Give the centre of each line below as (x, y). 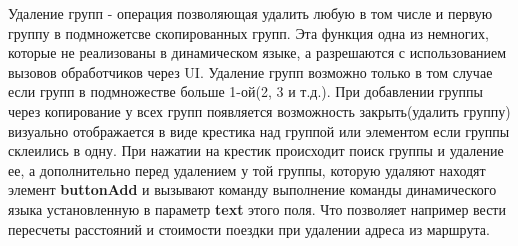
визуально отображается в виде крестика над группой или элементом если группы (259, 130)
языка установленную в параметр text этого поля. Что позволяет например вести (257, 208)
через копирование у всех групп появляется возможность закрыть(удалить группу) (259, 110)
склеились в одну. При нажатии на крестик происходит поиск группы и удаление (256, 150)
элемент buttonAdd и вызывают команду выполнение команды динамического (252, 189)
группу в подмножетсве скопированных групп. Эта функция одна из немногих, (248, 32)
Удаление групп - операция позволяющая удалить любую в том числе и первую (250, 13)
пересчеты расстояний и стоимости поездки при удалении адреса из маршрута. (249, 228)
